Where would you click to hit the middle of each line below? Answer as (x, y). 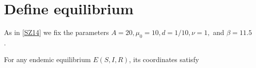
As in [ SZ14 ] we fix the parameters (57, 32)
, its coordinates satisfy (164, 59)
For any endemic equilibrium (47, 59)
